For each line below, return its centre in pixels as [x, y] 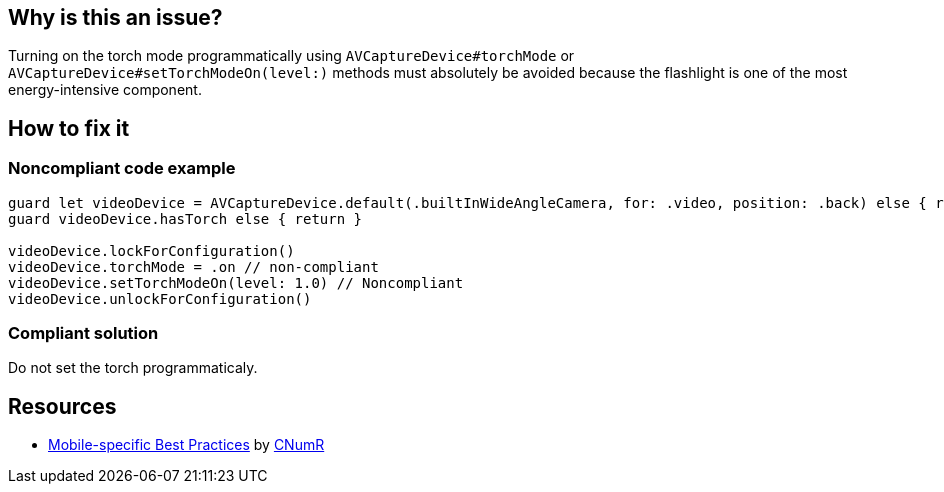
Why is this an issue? [115, 17]
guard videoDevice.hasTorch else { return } [185, 218]
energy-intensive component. [105, 90]
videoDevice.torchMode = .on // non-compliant [193, 266]
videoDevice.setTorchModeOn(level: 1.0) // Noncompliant [236, 282]
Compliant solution [83, 333]
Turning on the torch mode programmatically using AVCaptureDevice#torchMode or [291, 56]
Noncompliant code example [122, 168]
